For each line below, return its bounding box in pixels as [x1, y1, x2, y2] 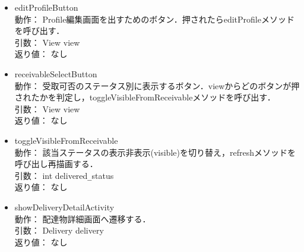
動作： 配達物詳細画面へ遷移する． [14, 212, 151, 225]
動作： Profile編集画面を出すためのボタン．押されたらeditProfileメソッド [14, 12, 294, 25]
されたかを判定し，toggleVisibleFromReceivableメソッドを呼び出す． [14, 91, 275, 103]
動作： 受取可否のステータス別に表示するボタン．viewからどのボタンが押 [14, 79, 300, 92]
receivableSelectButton [14, 67, 97, 80]
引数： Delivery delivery [14, 224, 104, 237]
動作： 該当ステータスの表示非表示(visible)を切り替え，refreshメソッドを [14, 146, 296, 158]
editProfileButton [14, 1, 78, 13]
